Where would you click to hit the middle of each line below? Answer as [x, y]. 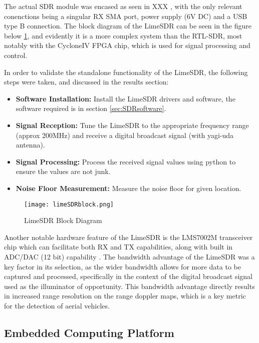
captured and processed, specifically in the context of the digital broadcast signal [128, 276]
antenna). [30, 145]
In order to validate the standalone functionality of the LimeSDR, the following [126, 72]
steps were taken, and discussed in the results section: [86, 82]
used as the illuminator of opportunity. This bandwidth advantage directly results [129, 286]
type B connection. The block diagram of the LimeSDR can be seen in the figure [128, 26]
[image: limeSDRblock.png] [69, 204]
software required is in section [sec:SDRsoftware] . [91, 108]
